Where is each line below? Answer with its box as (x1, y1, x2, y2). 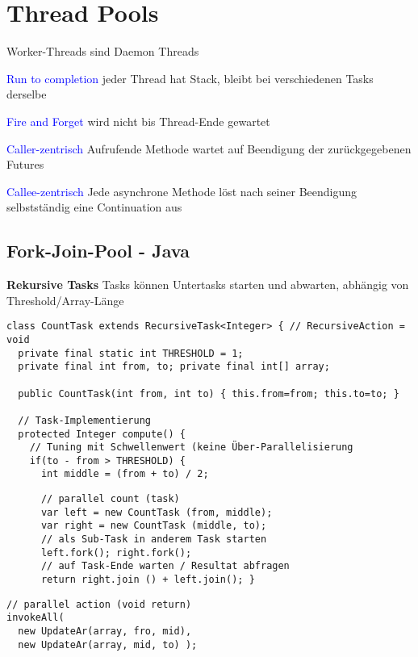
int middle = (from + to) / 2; (40, 468, 209, 480)
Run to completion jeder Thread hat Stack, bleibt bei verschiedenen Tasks (6, 69, 374, 86)
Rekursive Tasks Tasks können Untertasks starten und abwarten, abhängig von (6, 276, 409, 293)
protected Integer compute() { (18, 428, 186, 440)
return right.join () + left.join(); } (40, 574, 255, 586)
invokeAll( (6, 612, 65, 624)
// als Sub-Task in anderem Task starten (40, 534, 267, 546)
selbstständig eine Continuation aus (6, 199, 182, 216)
